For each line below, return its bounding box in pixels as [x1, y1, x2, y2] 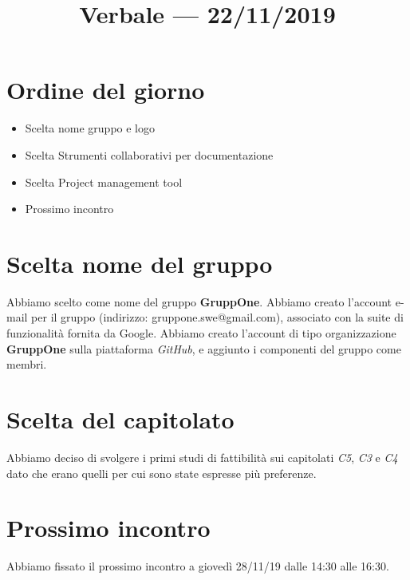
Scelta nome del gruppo [6, 247, 273, 279]
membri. [6, 356, 47, 373]
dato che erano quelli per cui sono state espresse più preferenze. [6, 464, 317, 481]
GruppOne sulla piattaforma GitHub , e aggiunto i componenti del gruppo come [6, 340, 401, 357]
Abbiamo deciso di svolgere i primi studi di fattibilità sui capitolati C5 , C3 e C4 [6, 448, 398, 465]
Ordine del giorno [6, 73, 205, 106]
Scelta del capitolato [6, 402, 235, 435]
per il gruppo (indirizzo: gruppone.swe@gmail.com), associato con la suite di [31, 309, 404, 326]
